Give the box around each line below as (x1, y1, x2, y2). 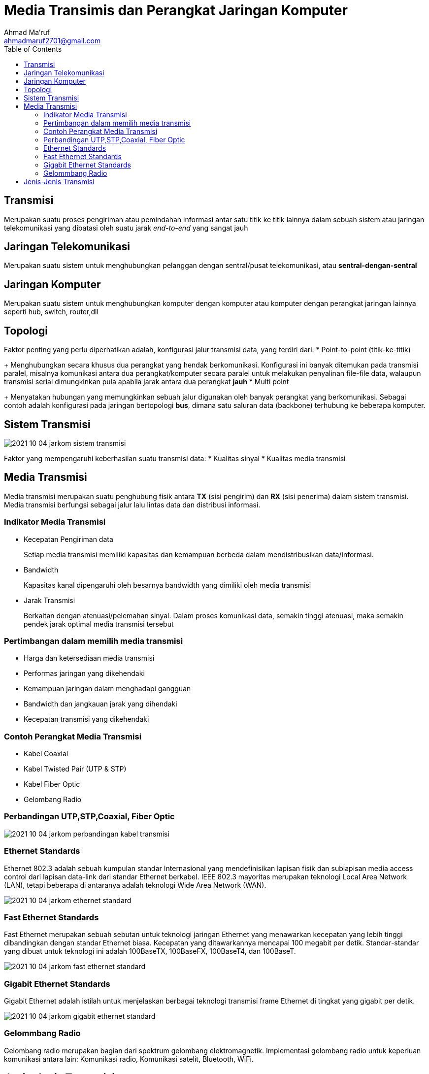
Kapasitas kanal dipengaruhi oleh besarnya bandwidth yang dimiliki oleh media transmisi (24, 580, 311, 589)
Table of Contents (4, 44, 62, 53)
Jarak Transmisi (24, 596, 75, 604)
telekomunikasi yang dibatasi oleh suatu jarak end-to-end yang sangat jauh (4, 223, 248, 232)
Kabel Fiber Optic (24, 780, 80, 789)
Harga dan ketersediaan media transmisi (24, 654, 155, 663)
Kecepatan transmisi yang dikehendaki (24, 715, 149, 724)
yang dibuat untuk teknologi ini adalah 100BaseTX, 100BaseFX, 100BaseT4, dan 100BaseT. (4, 947, 296, 956)
